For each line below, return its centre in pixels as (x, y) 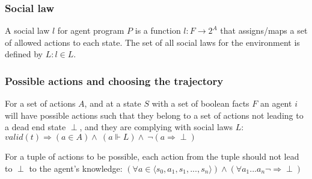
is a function (158, 30)
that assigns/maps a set (264, 30)
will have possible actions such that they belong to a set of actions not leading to (154, 115)
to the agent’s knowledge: (76, 168)
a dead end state (35, 127)
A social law (27, 30)
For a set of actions (40, 103)
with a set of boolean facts (200, 103)
